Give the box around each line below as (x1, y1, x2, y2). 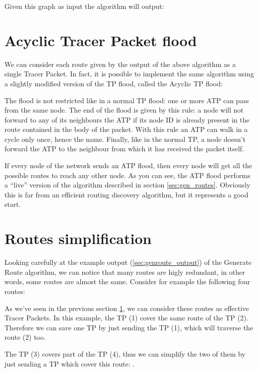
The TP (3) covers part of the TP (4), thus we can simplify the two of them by (4, 348, 246, 359)
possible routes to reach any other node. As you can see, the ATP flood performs (4, 170, 251, 180)
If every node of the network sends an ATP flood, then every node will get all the (4, 160, 253, 171)
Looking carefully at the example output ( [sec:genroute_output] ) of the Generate (4, 257, 252, 267)
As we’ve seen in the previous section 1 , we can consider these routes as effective (4, 303, 249, 313)
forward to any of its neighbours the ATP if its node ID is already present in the (4, 114, 250, 124)
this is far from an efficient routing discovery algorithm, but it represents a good (4, 189, 249, 199)
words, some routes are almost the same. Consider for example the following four (4, 276, 251, 287)
